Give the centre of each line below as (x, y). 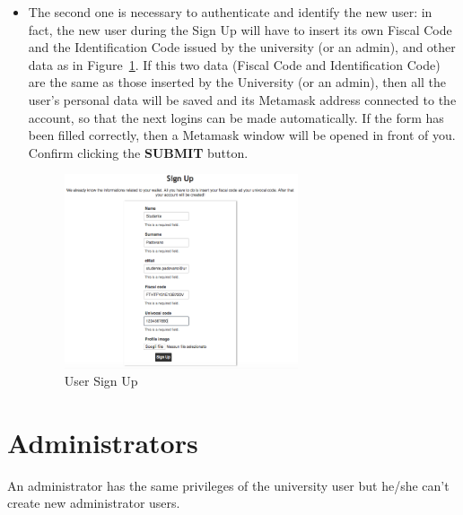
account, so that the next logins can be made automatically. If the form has (236, 117)
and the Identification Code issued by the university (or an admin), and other (242, 47)
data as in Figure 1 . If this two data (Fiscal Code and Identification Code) (234, 64)
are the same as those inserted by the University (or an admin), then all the (237, 82)
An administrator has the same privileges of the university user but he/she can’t (228, 485)
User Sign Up (101, 381)
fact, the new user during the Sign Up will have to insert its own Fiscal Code (240, 29)
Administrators (103, 442)
